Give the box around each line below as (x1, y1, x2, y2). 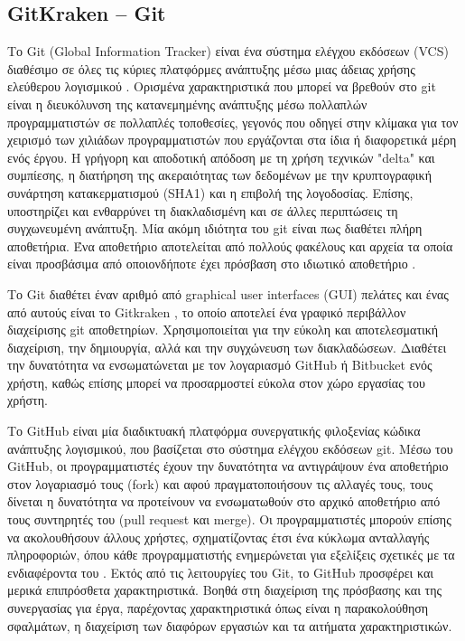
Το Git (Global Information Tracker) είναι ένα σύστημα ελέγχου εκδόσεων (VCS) (7, 42, 449, 61)
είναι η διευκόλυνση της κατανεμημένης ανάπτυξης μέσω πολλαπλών (7, 94, 367, 113)
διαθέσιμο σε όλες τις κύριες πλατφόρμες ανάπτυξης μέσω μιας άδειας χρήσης (7, 59, 415, 78)
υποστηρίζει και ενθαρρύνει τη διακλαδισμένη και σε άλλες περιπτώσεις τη (7, 201, 398, 220)
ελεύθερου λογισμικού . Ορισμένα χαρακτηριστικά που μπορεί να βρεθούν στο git (7, 77, 436, 96)
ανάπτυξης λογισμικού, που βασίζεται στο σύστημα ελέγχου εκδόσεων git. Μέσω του (7, 438, 453, 457)
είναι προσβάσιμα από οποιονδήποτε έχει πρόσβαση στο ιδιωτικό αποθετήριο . (7, 254, 416, 273)
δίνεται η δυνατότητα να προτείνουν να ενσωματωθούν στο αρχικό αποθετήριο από (7, 492, 441, 511)
